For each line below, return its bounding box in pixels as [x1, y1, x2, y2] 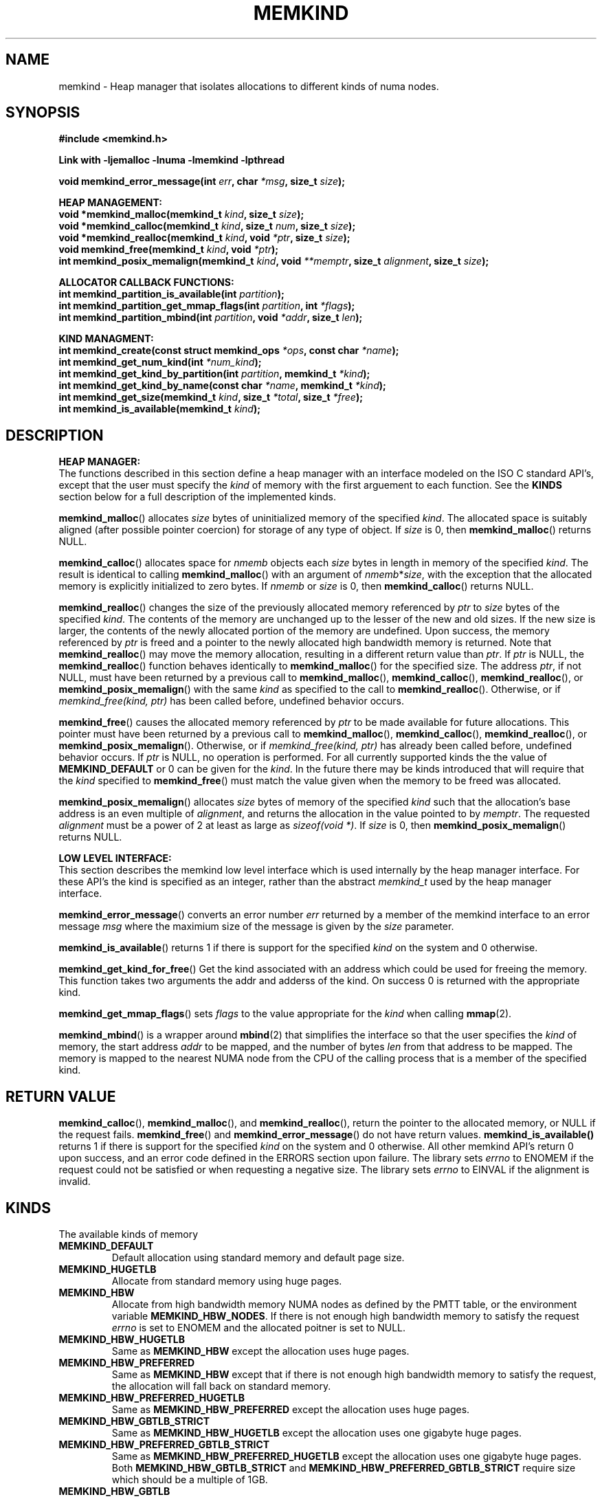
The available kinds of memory [58, 1228, 199, 1240]
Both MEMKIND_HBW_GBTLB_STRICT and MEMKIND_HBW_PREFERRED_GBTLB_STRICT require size [111, 1461, 576, 1474]
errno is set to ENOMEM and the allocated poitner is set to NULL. [111, 1321, 406, 1333]
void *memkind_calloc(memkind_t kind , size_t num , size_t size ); [58, 220, 356, 232]
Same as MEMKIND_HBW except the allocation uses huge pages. [111, 1344, 410, 1357]
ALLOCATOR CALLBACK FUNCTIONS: [58, 276, 234, 289]
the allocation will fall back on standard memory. [111, 1379, 331, 1392]
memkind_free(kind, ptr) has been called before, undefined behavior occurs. [58, 695, 404, 707]
